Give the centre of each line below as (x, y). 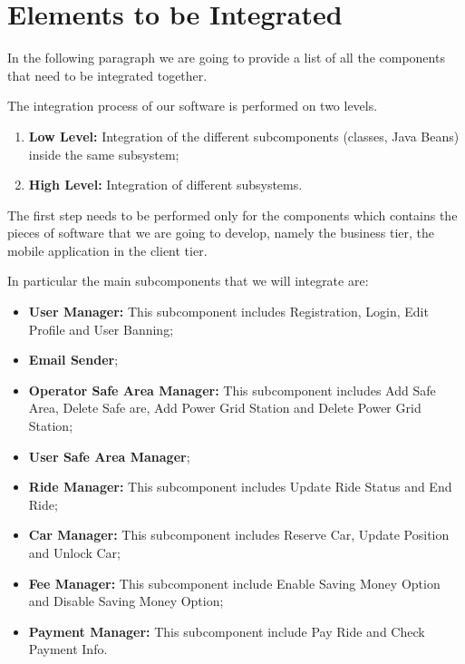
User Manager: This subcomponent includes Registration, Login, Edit (228, 312)
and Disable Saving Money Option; (126, 601)
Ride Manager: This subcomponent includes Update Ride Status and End (240, 487)
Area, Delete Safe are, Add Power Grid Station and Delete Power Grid (225, 408)
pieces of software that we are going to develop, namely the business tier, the (221, 233)
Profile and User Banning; (101, 329)
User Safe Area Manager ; (109, 456)
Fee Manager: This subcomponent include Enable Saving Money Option (234, 583)
